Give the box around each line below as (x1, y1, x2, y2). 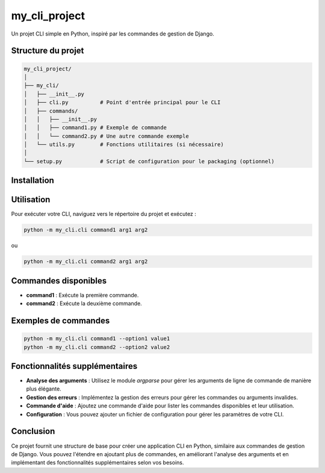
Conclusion (11, 426, 55, 436)
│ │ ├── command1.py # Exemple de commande (23, 124, 167, 131)
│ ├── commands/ (23, 107, 78, 114)
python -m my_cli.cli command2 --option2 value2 (23, 344, 170, 350)
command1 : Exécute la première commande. (26, 291, 139, 298)
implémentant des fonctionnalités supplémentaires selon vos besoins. (11, 459, 184, 466)
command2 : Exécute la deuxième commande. (26, 300, 143, 307)
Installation (11, 175, 54, 186)
